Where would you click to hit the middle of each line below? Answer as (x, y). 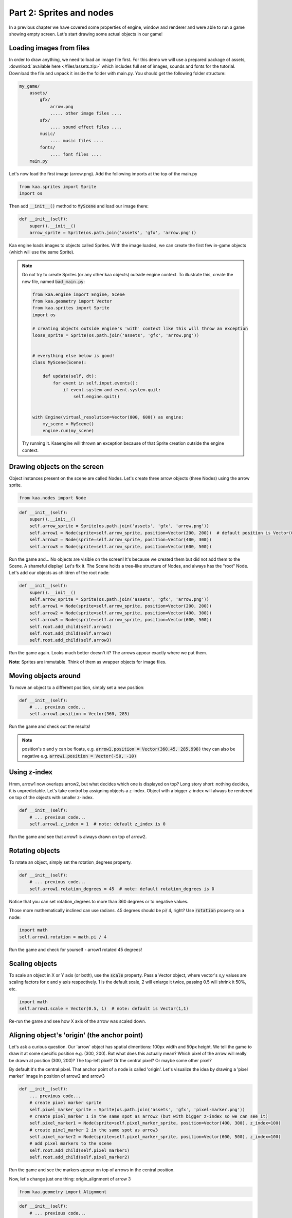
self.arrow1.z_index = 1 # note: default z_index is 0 (98, 824)
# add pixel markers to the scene (71, 1143)
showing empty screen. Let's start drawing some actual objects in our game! (86, 34)
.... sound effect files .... (86, 127)
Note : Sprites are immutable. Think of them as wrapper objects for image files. (88, 662)
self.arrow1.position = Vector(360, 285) (80, 714)
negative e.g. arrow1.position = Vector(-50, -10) (79, 756)
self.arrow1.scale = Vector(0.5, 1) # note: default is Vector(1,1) (104, 1008)
